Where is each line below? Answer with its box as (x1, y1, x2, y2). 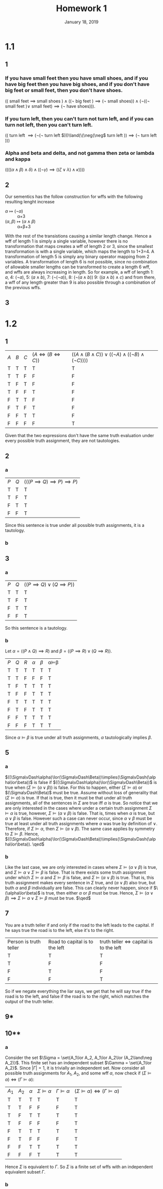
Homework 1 (56, 3, 107, 14)
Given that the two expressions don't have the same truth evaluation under (5, 433, 154, 439)
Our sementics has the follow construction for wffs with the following (5, 194, 143, 199)
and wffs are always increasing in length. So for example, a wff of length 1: (5, 269, 154, 275)
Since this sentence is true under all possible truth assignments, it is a (5, 522, 145, 528)
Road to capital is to (48, 938, 94, 945)
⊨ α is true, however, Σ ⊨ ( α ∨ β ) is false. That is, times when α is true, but (5, 810, 155, 816)
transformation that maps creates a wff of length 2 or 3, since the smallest (5, 244, 153, 249)
